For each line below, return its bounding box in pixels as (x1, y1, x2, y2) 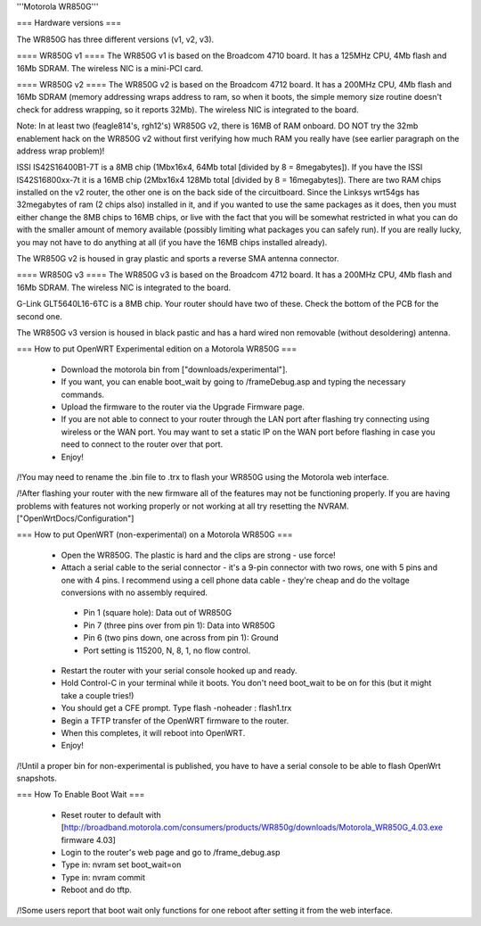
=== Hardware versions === (16, 18, 122, 29)
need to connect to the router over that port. (61, 439, 224, 450)
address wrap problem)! (16, 145, 105, 156)
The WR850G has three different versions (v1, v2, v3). (16, 34, 215, 45)
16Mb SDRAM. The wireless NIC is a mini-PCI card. (16, 62, 204, 73)
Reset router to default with (61, 809, 161, 820)
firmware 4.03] (61, 834, 116, 845)
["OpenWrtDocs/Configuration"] (16, 513, 135, 524)
